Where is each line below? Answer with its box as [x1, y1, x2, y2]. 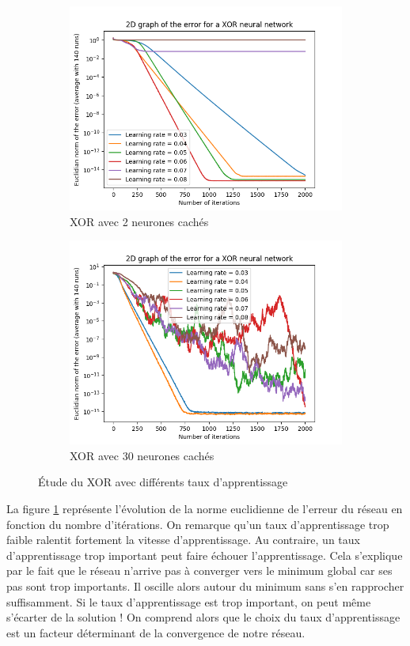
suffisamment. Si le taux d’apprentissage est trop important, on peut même [6, 593, 371, 610]
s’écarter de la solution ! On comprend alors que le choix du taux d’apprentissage [6, 609, 401, 625]
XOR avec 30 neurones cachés [70, 447, 214, 463]
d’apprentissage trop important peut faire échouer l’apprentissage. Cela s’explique [6, 546, 403, 563]
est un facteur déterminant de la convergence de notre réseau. [6, 624, 306, 640]
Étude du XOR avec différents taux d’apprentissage [38, 474, 288, 490]
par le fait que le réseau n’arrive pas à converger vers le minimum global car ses [6, 562, 393, 579]
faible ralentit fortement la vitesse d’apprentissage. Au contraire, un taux [6, 531, 360, 548]
